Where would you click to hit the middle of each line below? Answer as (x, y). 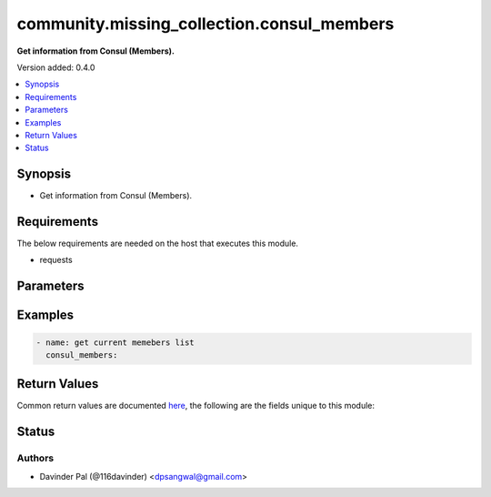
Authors (35, 458)
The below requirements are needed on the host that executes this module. (158, 243)
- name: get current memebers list (115, 342)
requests (56, 260)
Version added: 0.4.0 (56, 67)
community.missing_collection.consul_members (205, 24)
